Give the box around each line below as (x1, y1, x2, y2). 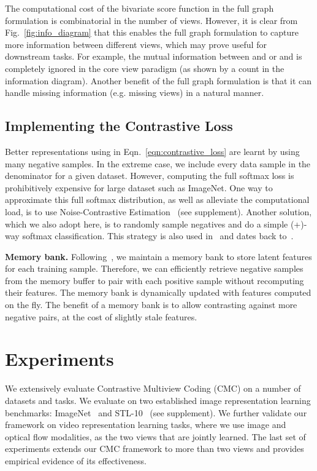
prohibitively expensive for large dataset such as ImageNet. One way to (5, 181, 273, 194)
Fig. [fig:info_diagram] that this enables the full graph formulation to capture (5, 26, 299, 39)
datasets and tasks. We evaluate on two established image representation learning (5, 394, 311, 406)
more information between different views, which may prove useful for (5, 38, 267, 50)
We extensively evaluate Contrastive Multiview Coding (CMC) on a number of (5, 382, 301, 395)
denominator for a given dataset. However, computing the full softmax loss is (5, 169, 294, 182)
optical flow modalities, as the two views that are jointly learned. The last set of (5, 430, 306, 443)
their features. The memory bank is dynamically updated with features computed (5, 286, 311, 299)
